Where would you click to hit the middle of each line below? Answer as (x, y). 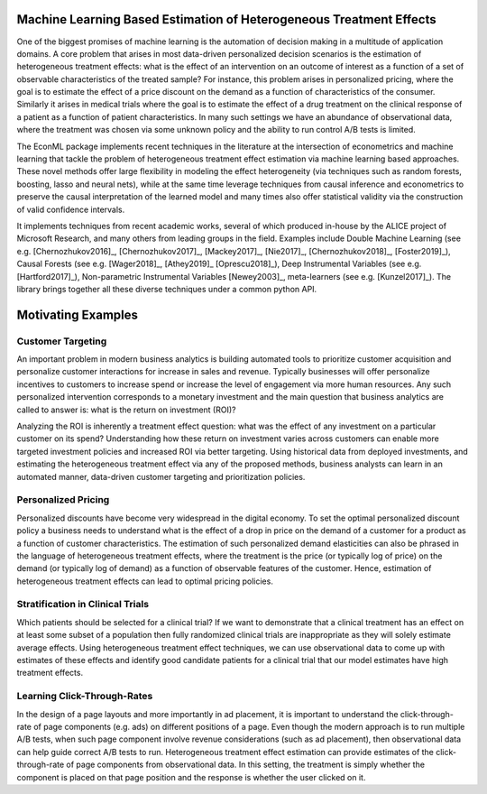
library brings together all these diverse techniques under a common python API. (167, 289)
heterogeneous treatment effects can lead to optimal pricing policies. (145, 581)
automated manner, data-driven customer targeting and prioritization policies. (161, 476)
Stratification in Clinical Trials (83, 605)
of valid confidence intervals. (71, 209)
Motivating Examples (78, 314)
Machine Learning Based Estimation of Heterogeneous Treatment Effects (226, 19)
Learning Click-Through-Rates (85, 697)
